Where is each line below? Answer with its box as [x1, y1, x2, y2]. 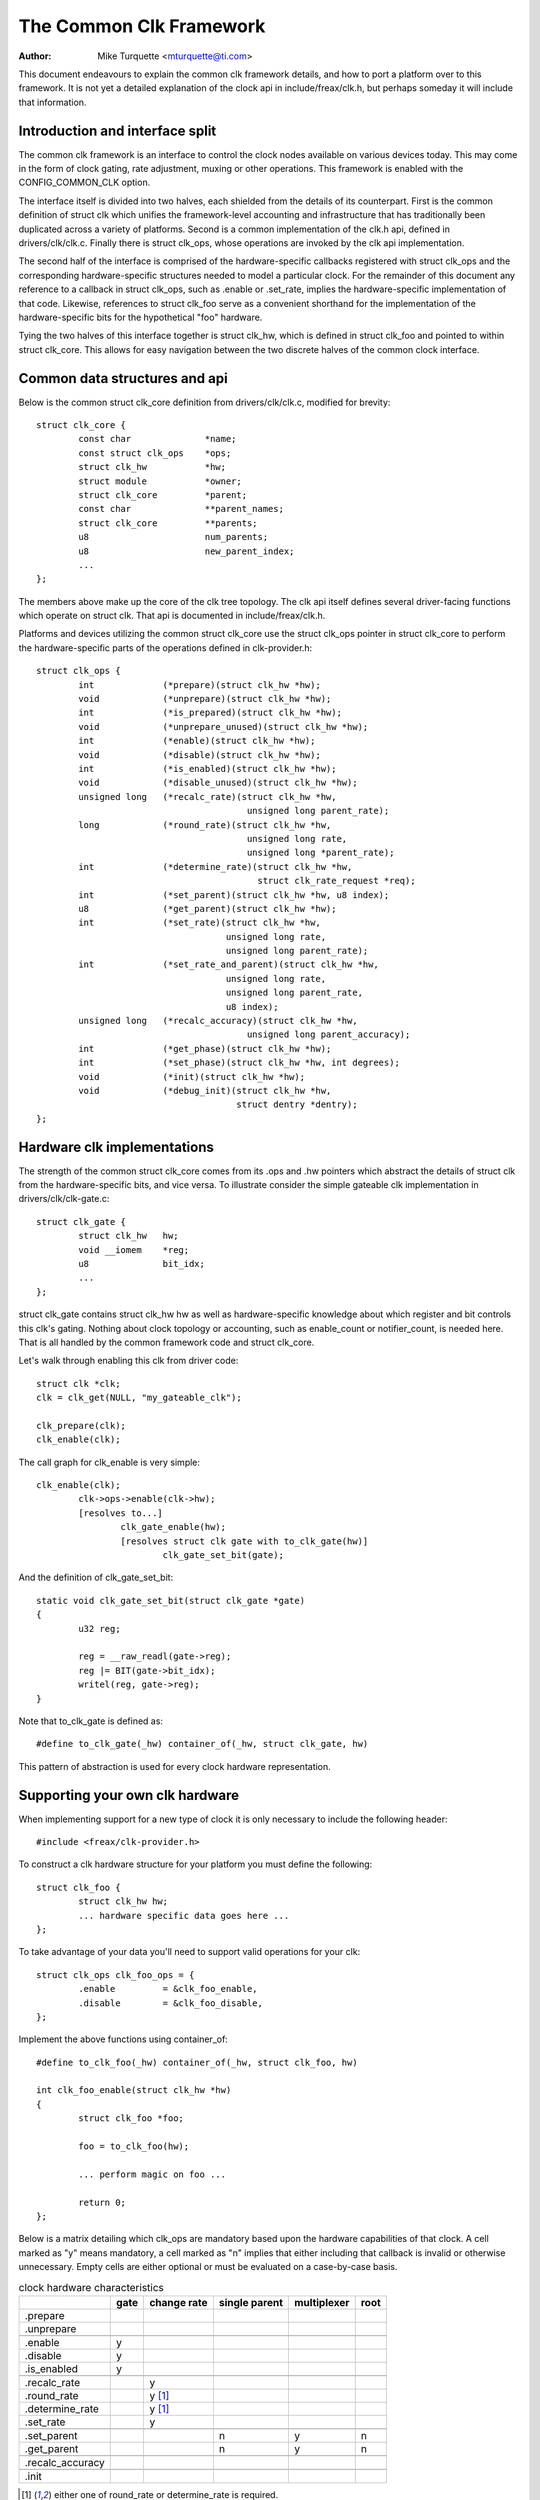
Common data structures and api [18, 370, 229, 387]
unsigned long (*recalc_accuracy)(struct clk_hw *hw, [78, 1015, 359, 1027]
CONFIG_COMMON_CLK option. [18, 176, 151, 189]
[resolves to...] [78, 1507, 164, 1519]
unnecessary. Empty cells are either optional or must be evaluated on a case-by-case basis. [18, 2261, 398, 2273]
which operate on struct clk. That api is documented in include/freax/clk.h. [18, 610, 326, 622]
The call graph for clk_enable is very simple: [18, 1456, 200, 1468]
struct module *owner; [78, 475, 242, 487]
